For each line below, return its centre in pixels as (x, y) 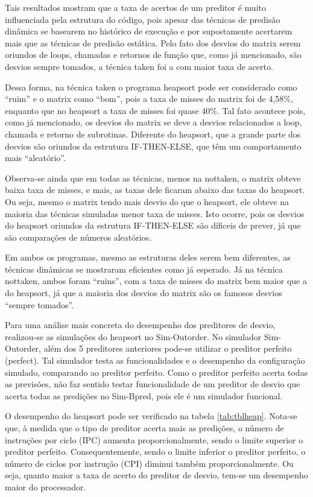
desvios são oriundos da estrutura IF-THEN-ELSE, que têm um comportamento (153, 146)
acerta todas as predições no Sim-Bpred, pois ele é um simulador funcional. (144, 395)
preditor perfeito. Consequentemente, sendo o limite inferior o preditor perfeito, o (155, 451)
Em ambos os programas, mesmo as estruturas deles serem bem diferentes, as (148, 257)
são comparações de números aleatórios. (78, 237)
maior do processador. (46, 486)
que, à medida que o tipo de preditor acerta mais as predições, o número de (144, 428)
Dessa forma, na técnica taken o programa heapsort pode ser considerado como (151, 87)
